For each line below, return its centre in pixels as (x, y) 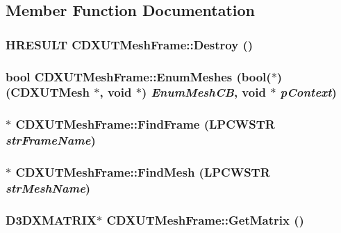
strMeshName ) (48, 188)
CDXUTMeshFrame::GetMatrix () (205, 219)
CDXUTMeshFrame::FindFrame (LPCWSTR (145, 124)
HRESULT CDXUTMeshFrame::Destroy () (130, 44)
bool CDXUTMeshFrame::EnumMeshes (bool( (139, 76)
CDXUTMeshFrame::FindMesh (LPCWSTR (143, 172)
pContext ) (308, 92)
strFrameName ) (51, 140)
